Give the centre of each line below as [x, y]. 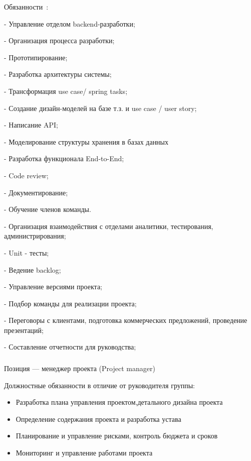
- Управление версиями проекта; [53, 286]
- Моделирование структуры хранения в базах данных [86, 141]
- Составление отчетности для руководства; [70, 347]
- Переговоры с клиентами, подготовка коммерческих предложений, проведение [126, 320]
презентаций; [24, 330]
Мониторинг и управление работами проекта [84, 452]
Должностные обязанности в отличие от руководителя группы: [99, 385]
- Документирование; [36, 192]
